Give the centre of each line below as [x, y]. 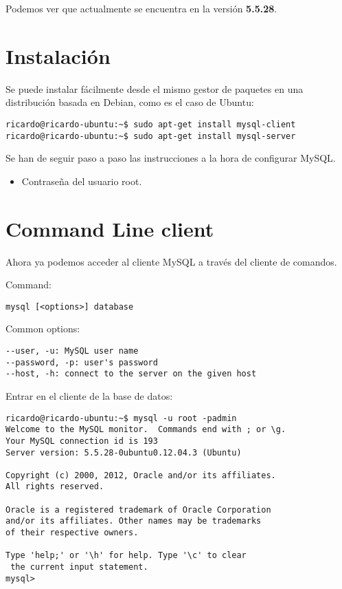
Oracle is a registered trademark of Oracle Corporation [138, 510]
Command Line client [110, 228]
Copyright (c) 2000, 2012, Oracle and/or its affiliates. [141, 475]
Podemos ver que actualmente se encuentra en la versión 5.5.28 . [141, 8]
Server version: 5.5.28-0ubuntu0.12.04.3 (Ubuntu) [124, 452]
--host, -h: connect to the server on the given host [131, 374]
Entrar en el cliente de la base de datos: [89, 395]
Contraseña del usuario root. [82, 181]
